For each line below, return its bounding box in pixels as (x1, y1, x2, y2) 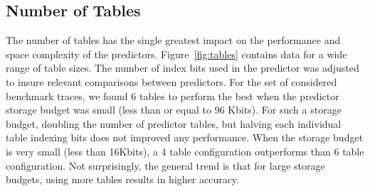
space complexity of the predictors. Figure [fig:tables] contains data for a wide (6, 46, 347, 61)
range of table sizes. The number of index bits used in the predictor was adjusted (6, 60, 359, 75)
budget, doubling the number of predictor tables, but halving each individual (6, 116, 342, 131)
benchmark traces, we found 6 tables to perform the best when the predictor (6, 88, 339, 103)
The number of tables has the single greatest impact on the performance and (6, 33, 341, 48)
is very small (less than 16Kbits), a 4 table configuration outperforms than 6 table (6, 143, 364, 158)
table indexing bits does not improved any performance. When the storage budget (6, 130, 364, 145)
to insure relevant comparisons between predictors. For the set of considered (6, 74, 337, 89)
